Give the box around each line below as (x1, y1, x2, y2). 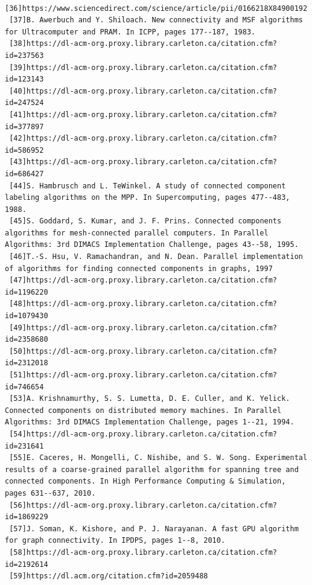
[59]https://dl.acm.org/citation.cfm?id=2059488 (9, 572, 208, 581)
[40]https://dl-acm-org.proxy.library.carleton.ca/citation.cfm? (9, 86, 278, 95)
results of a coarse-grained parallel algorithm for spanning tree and (5, 465, 299, 474)
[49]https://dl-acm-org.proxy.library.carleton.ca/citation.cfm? (9, 323, 278, 332)
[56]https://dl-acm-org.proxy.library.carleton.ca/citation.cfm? (9, 500, 278, 510)
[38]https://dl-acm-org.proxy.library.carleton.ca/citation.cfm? (9, 39, 278, 48)
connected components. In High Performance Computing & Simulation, (5, 477, 286, 486)
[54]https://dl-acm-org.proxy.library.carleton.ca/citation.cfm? (9, 429, 278, 438)
